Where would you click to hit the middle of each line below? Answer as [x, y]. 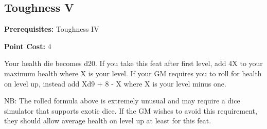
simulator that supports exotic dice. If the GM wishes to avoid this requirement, [131, 110]
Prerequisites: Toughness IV [52, 29]
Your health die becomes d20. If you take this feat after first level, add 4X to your [133, 63]
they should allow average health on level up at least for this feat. [108, 121]
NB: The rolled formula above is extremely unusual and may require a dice [122, 101]
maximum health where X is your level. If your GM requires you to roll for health [133, 73]
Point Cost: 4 [28, 46]
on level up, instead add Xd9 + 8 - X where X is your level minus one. [115, 83]
